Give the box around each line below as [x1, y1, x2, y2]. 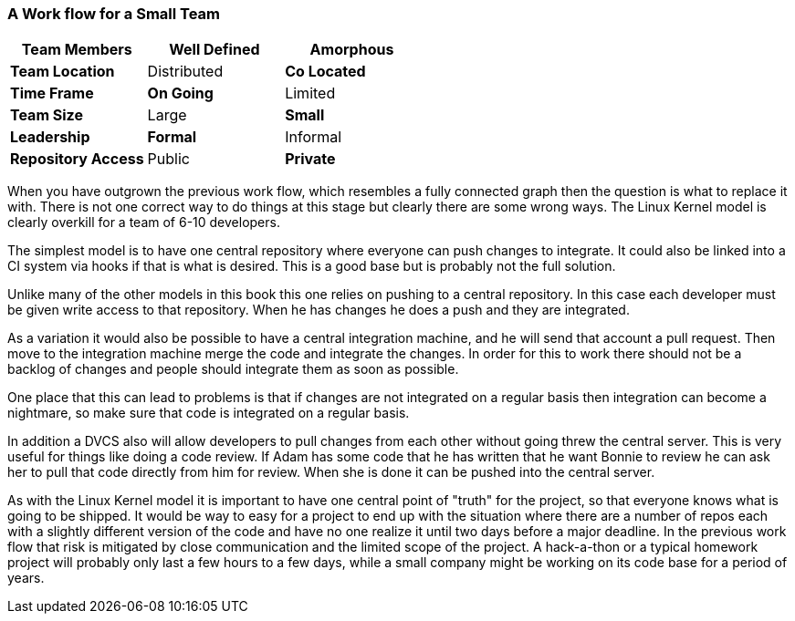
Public [147, 150, 190, 169]
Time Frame [10, 84, 94, 103]
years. [7, 570, 45, 586]
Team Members [21, 40, 132, 59]
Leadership [10, 128, 90, 147]
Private [285, 150, 336, 169]
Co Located [285, 62, 366, 81]
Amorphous [309, 40, 394, 59]
